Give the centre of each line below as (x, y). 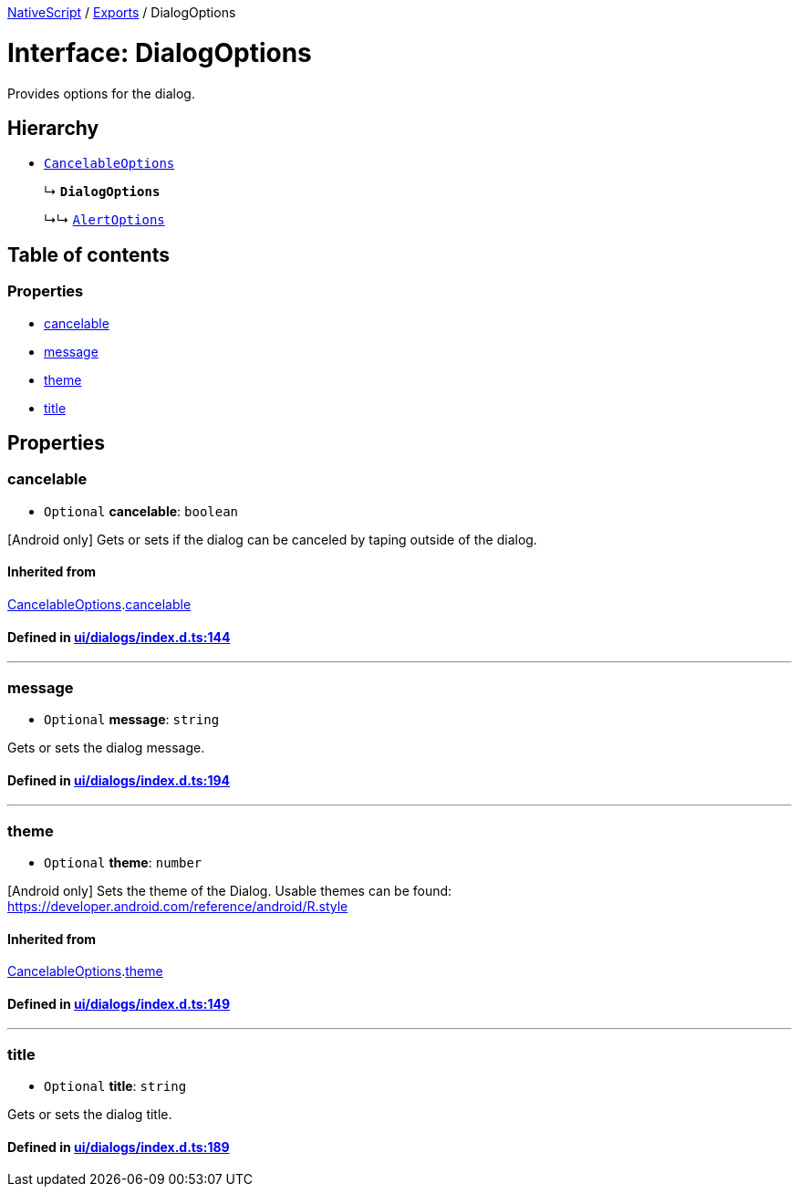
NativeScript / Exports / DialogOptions (122, 12)
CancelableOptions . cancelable (99, 604)
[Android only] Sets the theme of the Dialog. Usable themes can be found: (230, 890)
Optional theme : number (123, 862)
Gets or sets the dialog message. (106, 747)
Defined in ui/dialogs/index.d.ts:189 (119, 1147)
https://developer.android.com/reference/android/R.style (178, 906)
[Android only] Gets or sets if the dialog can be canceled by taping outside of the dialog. (272, 539)
